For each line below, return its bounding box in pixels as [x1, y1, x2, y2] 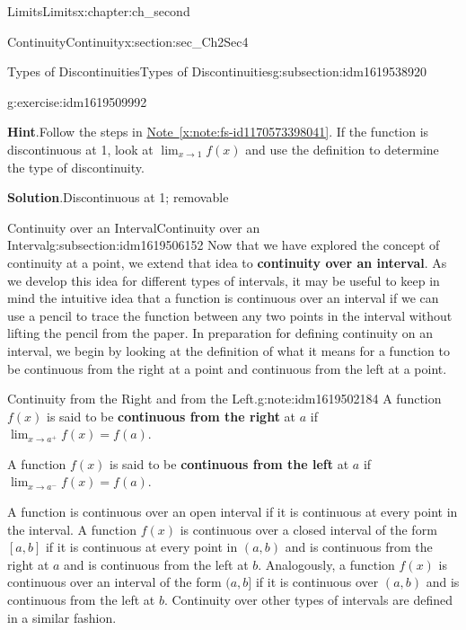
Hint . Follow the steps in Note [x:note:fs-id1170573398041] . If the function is [7, 122, 429, 141]
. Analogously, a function [258, 555, 395, 573]
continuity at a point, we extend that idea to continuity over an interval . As [7, 253, 447, 271]
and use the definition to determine [245, 139, 439, 158]
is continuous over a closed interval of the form [180, 519, 437, 538]
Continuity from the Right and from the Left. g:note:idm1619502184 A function [7, 389, 442, 408]
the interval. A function [7, 519, 136, 538]
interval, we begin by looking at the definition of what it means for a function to [7, 341, 450, 359]
